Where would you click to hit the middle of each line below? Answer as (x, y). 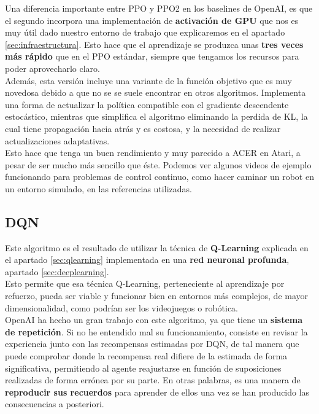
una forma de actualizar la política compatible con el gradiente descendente (147, 104)
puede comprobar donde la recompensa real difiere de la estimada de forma (146, 356)
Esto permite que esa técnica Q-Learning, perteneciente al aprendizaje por (145, 283)
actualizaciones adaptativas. (57, 140)
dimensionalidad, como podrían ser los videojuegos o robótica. (122, 307)
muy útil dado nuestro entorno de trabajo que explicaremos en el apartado (145, 32)
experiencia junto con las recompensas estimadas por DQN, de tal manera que (152, 344)
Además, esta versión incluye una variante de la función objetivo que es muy (148, 80)
